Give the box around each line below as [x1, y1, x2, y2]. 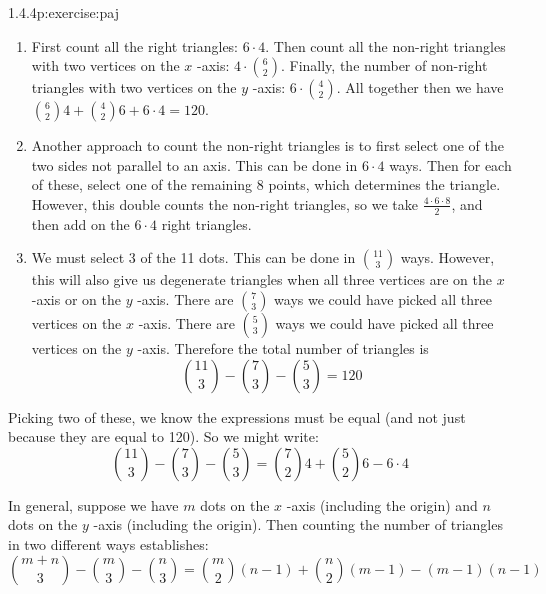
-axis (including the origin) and [286, 494, 478, 515]
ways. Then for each [389, 154, 512, 175]
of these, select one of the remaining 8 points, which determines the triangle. [31, 174, 501, 195]
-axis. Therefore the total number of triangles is [137, 337, 429, 358]
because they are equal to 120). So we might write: [8, 426, 319, 447]
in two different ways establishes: [8, 533, 209, 554]
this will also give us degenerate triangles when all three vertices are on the [31, 269, 492, 290]
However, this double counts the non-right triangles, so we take [31, 193, 418, 214]
